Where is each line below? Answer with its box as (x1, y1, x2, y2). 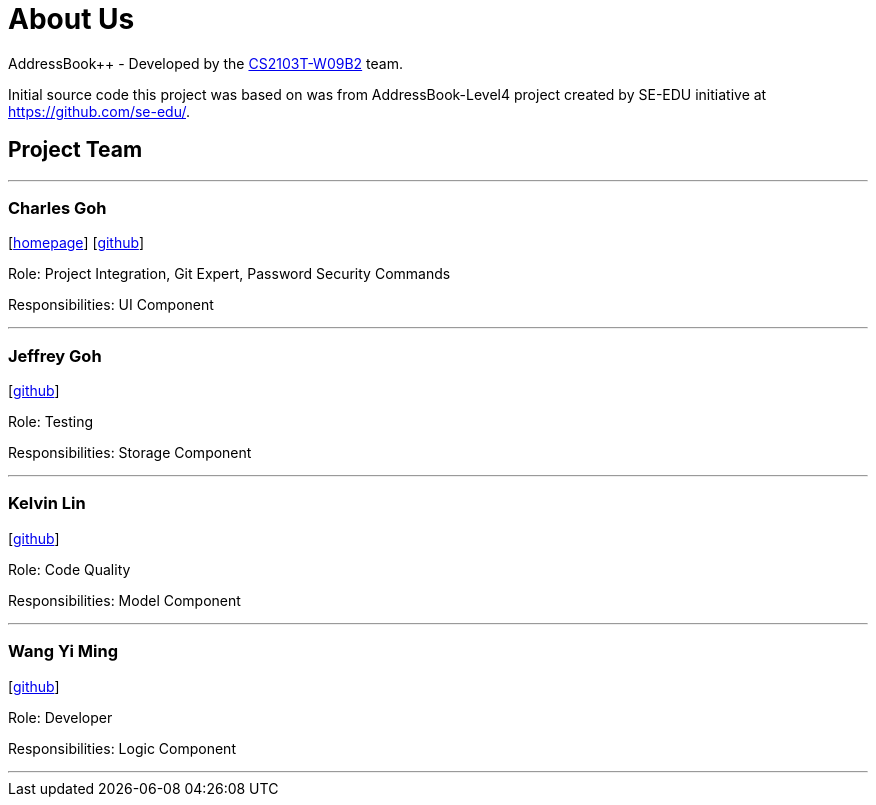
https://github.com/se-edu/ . (8, 102, 191, 120)
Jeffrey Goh (8, 345, 102, 366)
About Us (8, 2, 135, 36)
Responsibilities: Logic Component (8, 739, 236, 757)
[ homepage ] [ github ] (8, 234, 145, 252)
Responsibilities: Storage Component (8, 444, 252, 462)
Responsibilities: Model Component (8, 591, 241, 609)
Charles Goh (8, 197, 107, 218)
